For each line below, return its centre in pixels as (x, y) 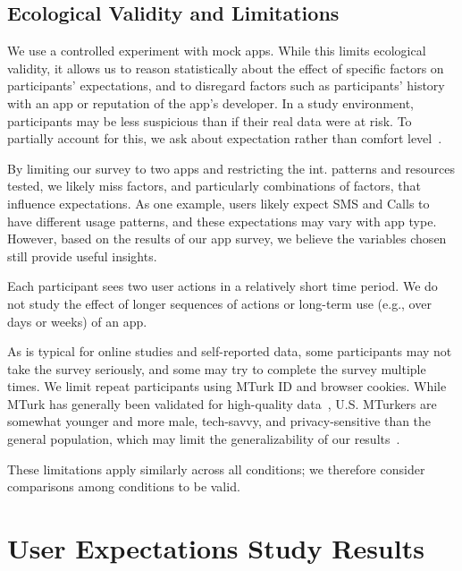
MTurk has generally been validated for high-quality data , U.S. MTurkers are (222, 403)
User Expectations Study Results (216, 548)
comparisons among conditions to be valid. (124, 486)
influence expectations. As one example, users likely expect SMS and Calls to (218, 203)
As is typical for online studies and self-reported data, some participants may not (230, 351)
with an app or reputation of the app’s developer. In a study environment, (210, 102)
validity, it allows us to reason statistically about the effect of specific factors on (226, 68)
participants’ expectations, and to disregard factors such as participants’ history (226, 85)
